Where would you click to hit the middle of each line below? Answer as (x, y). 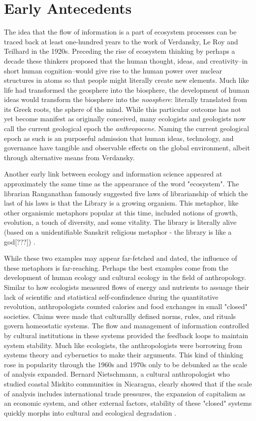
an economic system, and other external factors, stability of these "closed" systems (128, 403)
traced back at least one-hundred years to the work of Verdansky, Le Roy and (121, 41)
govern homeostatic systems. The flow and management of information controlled (127, 326)
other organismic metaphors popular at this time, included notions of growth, (121, 212)
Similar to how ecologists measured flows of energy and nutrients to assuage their (127, 287)
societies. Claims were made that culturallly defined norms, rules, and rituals (120, 316)
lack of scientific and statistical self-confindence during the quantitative (111, 297)
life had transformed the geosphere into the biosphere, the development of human (127, 89)
